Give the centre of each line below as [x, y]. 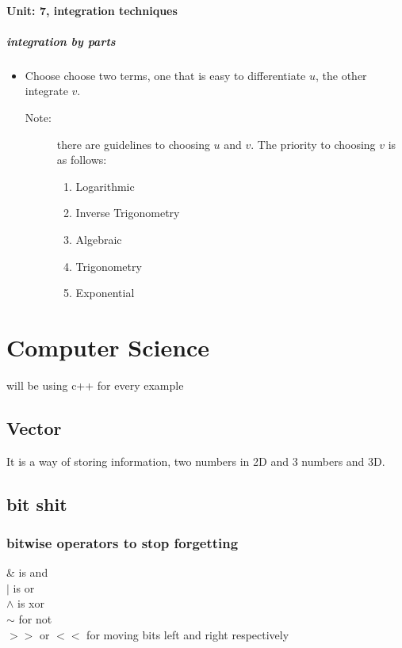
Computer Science [108, 347]
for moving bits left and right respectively [188, 634]
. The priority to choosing [313, 144]
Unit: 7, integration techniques [92, 10]
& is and [27, 572]
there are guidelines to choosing [133, 144]
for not [35, 618]
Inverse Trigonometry [128, 213]
